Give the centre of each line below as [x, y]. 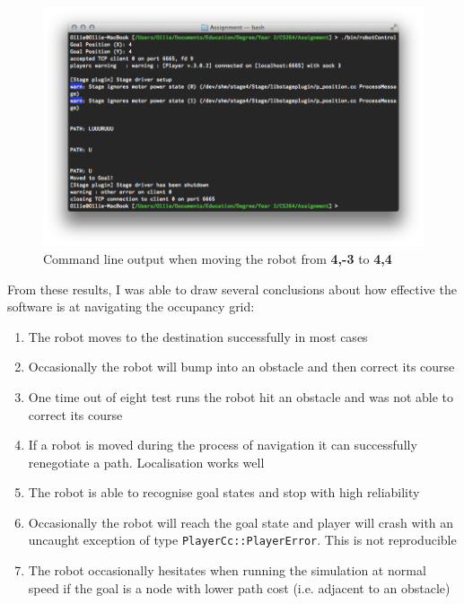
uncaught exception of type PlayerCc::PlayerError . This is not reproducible [242, 540]
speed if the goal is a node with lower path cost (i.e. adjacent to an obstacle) [239, 587]
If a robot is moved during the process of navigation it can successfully [223, 445]
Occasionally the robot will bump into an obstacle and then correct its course [241, 367]
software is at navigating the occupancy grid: [131, 306]
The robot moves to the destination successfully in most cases [198, 336]
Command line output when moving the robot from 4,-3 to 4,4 [218, 258]
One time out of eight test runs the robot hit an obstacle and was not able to [241, 396]
